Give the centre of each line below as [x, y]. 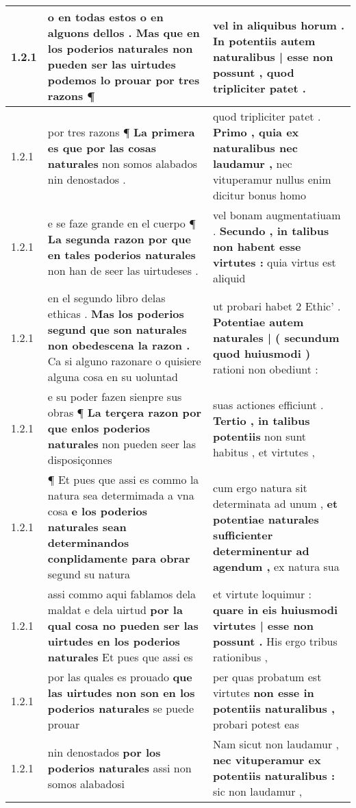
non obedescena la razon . [119, 345]
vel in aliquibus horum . [279, 25]
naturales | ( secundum [276, 337]
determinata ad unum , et [275, 503]
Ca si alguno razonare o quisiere [124, 361]
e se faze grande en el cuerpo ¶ [122, 223]
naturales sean [87, 527]
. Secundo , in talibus [271, 231]
